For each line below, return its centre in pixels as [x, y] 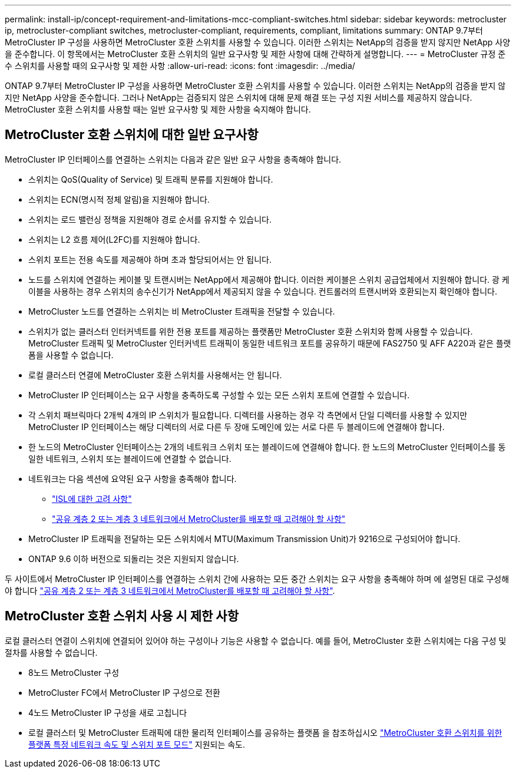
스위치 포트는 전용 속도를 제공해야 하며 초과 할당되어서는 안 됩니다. [150, 259]
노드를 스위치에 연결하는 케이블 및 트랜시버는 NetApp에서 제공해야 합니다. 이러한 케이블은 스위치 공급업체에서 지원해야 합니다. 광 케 [269, 279]
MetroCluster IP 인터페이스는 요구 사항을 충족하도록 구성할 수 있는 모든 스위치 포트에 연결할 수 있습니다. [219, 395]
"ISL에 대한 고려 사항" [92, 498]
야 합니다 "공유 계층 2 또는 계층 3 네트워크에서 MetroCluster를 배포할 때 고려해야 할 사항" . [170, 590]
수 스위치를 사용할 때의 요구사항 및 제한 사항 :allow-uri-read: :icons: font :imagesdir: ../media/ [180, 66]
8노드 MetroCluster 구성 [74, 672]
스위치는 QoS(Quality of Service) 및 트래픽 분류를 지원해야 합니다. [151, 179]
